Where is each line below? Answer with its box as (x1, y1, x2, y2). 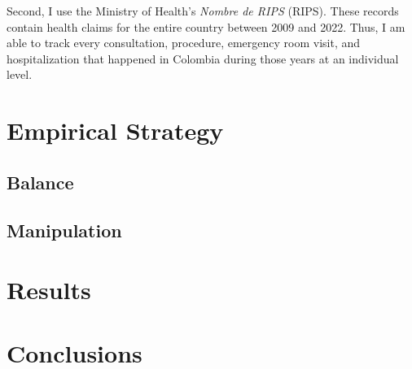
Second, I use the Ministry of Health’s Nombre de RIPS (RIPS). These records (7, 2, 399, 19)
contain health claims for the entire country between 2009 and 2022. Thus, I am (7, 18, 405, 35)
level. (7, 66, 33, 83)
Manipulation (7, 217, 122, 242)
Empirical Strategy (7, 114, 224, 147)
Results (7, 273, 91, 306)
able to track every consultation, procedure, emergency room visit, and (7, 34, 360, 51)
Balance (7, 169, 74, 194)
